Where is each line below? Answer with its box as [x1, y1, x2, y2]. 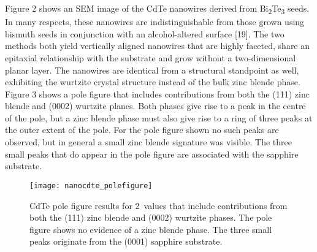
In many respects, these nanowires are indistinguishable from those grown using [5, 15, 305, 28]
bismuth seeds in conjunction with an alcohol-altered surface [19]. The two [5, 27, 285, 40]
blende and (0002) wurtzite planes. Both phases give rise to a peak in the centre [5, 99, 306, 112]
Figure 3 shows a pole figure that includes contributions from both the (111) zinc [5, 87, 310, 100]
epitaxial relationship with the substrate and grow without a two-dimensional [5, 51, 296, 64]
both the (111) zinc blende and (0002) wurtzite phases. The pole [29, 211, 272, 224]
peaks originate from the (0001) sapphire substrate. [29, 235, 223, 248]
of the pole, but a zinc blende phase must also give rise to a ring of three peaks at [5, 111, 313, 124]
